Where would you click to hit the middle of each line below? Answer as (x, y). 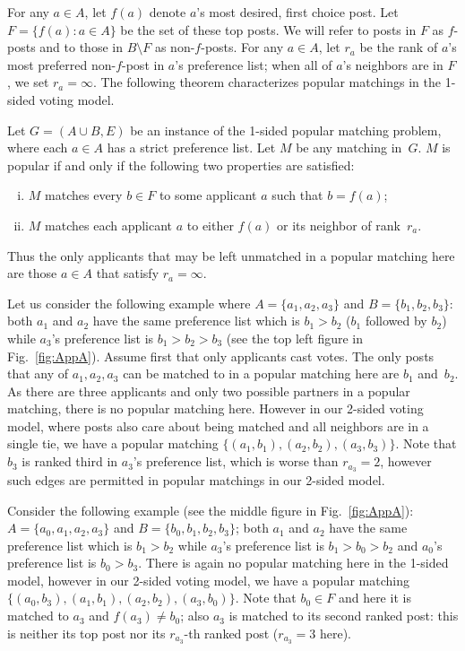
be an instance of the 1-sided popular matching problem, (286, 130)
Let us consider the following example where (129, 303)
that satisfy (128, 273)
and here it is (375, 598)
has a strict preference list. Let (191, 148)
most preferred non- (62, 64)
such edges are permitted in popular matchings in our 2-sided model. (196, 479)
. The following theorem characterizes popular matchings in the (267, 82)
